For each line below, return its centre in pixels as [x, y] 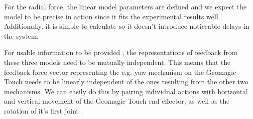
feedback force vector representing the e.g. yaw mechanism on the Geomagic [120, 72]
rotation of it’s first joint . [44, 110]
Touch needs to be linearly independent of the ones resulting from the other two [126, 82]
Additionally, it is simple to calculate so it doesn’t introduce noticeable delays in [127, 26]
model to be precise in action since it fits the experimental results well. [112, 16]
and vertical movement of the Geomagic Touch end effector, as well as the [117, 101]
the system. [21, 35]
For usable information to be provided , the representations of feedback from [121, 52]
